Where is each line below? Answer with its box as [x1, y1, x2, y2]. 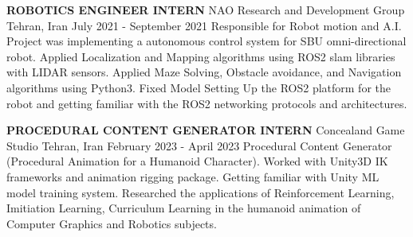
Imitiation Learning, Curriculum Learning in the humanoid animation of [6, 200, 361, 216]
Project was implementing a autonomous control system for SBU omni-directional [6, 33, 407, 49]
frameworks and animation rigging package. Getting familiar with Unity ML [6, 168, 380, 185]
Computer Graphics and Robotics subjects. [6, 215, 217, 231]
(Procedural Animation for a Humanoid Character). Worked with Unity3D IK [6, 153, 388, 169]
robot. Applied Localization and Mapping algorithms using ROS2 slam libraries [6, 48, 395, 64]
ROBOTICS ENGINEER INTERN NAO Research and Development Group [6, 2, 405, 17]
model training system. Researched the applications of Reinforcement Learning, [6, 184, 395, 200]
